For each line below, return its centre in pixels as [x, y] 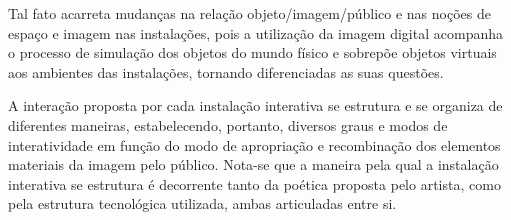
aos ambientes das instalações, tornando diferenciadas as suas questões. [226, 71]
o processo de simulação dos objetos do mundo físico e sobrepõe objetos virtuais [252, 52]
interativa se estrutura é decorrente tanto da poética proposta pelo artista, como [254, 183]
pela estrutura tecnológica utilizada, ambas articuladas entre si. [202, 203]
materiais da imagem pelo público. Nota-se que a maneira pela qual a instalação [253, 164]
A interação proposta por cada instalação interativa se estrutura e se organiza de [255, 105]
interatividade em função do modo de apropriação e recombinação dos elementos [254, 144]
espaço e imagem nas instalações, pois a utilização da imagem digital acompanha [255, 32]
